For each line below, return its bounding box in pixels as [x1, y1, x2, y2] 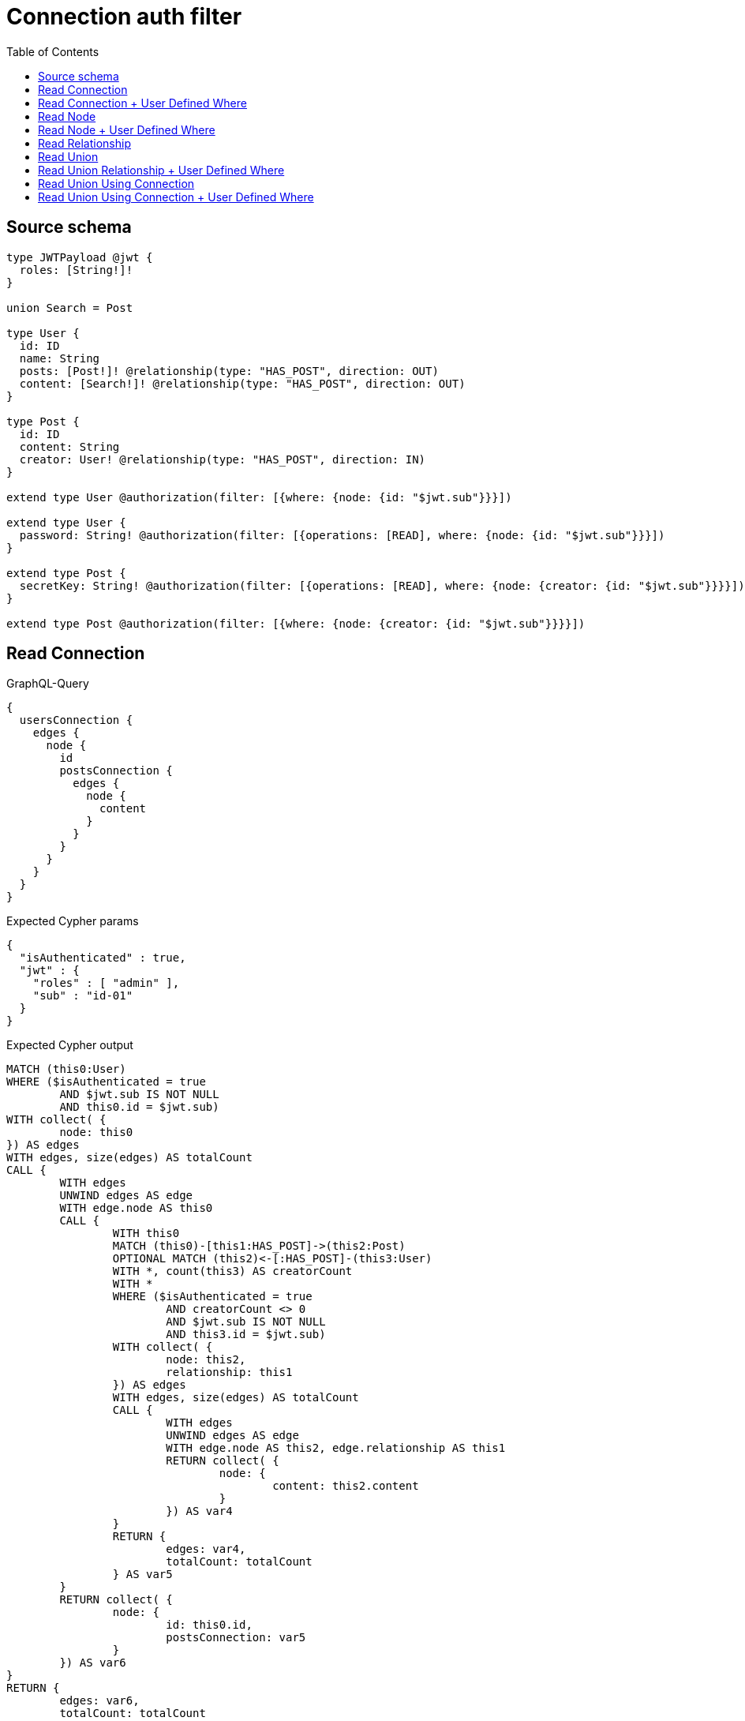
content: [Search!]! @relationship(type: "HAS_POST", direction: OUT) [19, 377, 466, 390]
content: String [19, 440, 120, 453]
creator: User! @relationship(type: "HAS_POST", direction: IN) [19, 452, 426, 466]
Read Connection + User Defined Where [38, 96, 247, 110]
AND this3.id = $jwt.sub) [166, 1328, 326, 1341]
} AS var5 [112, 1568, 173, 1581]
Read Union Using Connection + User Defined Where [38, 189, 314, 204]
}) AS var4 [166, 1505, 233, 1518]
